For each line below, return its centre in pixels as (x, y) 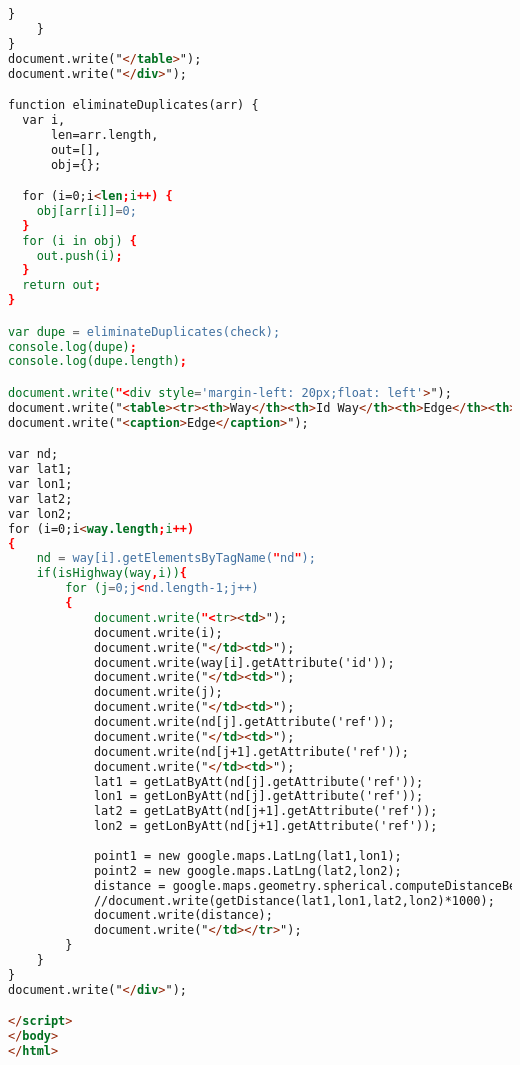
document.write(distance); (183, 915)
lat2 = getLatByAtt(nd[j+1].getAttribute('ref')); (265, 811)
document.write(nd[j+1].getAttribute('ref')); (251, 751)
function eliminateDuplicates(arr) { (133, 105)
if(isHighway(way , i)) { (112, 573)
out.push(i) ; (79, 255)
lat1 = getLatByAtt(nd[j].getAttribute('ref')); (258, 781)
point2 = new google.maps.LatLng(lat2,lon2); (247, 870)
